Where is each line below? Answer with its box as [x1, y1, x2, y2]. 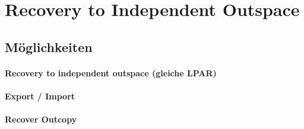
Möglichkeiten [5, 37, 93, 56]
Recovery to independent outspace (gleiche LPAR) [5, 66, 217, 79]
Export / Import [5, 89, 75, 102]
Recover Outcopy [5, 113, 77, 125]
